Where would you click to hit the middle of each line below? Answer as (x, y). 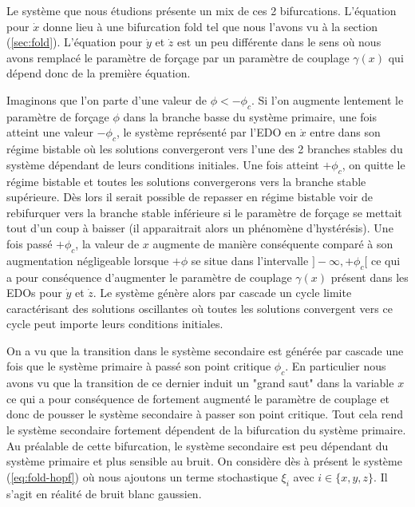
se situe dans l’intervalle (250, 260)
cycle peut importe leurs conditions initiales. (115, 324)
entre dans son (345, 132)
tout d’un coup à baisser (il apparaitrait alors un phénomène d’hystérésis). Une (200, 228)
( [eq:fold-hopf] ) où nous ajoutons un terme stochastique (142, 476)
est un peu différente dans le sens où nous (279, 42)
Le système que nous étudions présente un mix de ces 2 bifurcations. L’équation (202, 10)
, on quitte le (373, 164)
